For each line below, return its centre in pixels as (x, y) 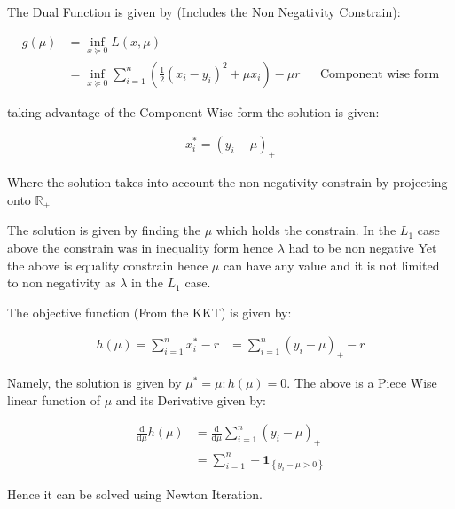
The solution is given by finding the (104, 230)
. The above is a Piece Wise (362, 383)
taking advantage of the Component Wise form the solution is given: (193, 111)
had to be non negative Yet (363, 247)
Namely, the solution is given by (94, 383)
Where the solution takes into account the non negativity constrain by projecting (227, 182)
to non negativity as (62, 282)
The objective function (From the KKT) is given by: (149, 312)
